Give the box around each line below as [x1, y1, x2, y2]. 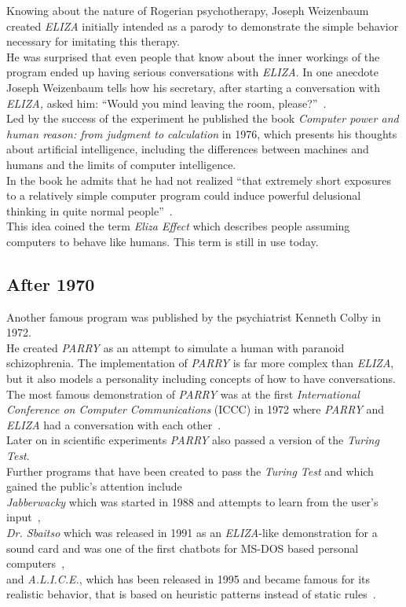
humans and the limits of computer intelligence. [6, 156, 236, 172]
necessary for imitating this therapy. [6, 33, 180, 50]
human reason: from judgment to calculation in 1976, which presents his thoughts [6, 125, 397, 142]
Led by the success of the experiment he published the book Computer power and [6, 110, 399, 127]
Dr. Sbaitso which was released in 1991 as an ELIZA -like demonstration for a [6, 524, 378, 541]
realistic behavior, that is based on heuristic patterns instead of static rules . [6, 586, 376, 602]
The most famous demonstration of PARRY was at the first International [6, 385, 360, 402]
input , [6, 509, 41, 525]
